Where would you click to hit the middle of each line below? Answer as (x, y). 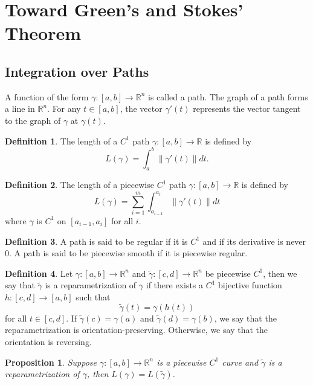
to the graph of (33, 120)
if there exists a (175, 285)
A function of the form (47, 96)
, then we (280, 273)
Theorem (43, 33)
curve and (240, 362)
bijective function (250, 285)
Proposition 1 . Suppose (51, 362)
